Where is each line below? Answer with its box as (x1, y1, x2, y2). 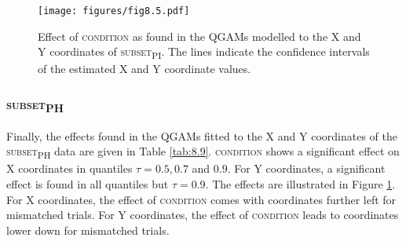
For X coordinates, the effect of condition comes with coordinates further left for (6, 191, 397, 207)
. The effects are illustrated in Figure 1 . (205, 175, 396, 192)
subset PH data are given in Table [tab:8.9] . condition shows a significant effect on (6, 143, 400, 162)
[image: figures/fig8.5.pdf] (38, 5, 190, 16)
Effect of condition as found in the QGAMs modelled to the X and (38, 27, 361, 44)
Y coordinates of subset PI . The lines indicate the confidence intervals (38, 43, 370, 62)
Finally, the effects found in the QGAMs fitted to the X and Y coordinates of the (6, 127, 397, 144)
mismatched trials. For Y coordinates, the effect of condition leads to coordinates (6, 206, 399, 223)
